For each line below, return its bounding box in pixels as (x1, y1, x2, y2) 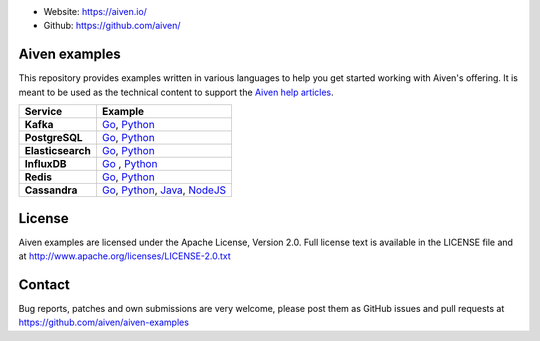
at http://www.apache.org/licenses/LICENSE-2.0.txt (18, 250, 232, 262)
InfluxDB (24, 157, 67, 171)
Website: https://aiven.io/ (43, 6, 147, 17)
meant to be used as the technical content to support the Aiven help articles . (18, 86, 334, 98)
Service (24, 105, 63, 119)
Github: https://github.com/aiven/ (43, 20, 181, 32)
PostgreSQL (24, 131, 84, 145)
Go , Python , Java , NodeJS (101, 183, 227, 197)
